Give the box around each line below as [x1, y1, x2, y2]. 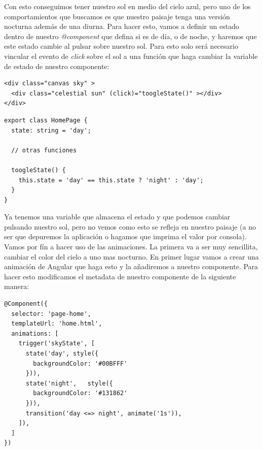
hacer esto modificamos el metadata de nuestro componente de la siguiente [4, 271, 236, 281]
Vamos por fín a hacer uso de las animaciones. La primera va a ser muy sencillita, [4, 241, 258, 252]
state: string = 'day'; [11, 126, 91, 134]
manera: [4, 281, 29, 292]
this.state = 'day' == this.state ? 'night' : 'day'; [18, 176, 204, 184]
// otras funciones [11, 146, 77, 154]
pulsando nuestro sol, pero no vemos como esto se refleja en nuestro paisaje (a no [4, 221, 256, 232]
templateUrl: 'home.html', [11, 320, 102, 328]
